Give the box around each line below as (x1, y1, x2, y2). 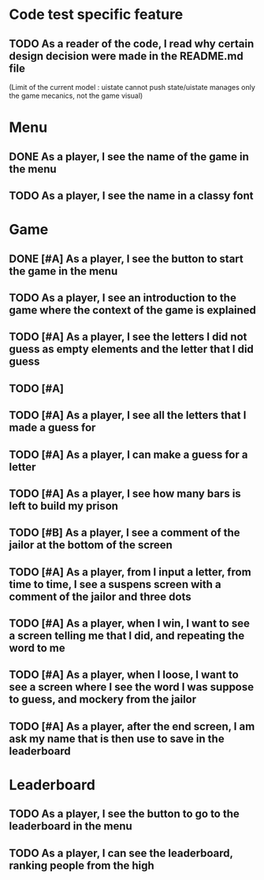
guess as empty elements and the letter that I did (9, 343, 255, 356)
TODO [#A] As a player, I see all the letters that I (9, 409, 247, 422)
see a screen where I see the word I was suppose (9, 680, 255, 694)
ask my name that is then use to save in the (9, 732, 225, 745)
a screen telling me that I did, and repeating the (9, 629, 245, 642)
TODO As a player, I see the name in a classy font (9, 189, 254, 202)
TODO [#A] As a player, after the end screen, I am (9, 720, 255, 733)
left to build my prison (9, 499, 119, 512)
